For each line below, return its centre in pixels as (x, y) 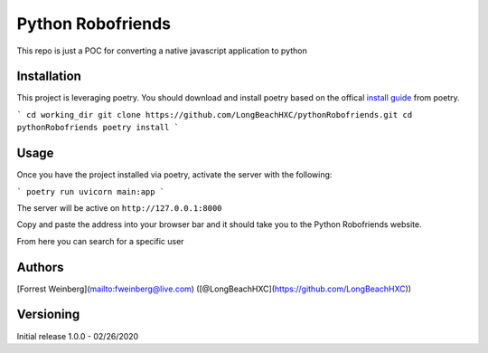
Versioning (48, 315)
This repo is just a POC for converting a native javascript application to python (162, 51)
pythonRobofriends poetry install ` (98, 128)
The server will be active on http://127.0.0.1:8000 (119, 207)
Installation (49, 76)
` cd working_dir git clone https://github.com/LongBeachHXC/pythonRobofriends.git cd (215, 114)
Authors (40, 267)
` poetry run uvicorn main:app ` (91, 191)
